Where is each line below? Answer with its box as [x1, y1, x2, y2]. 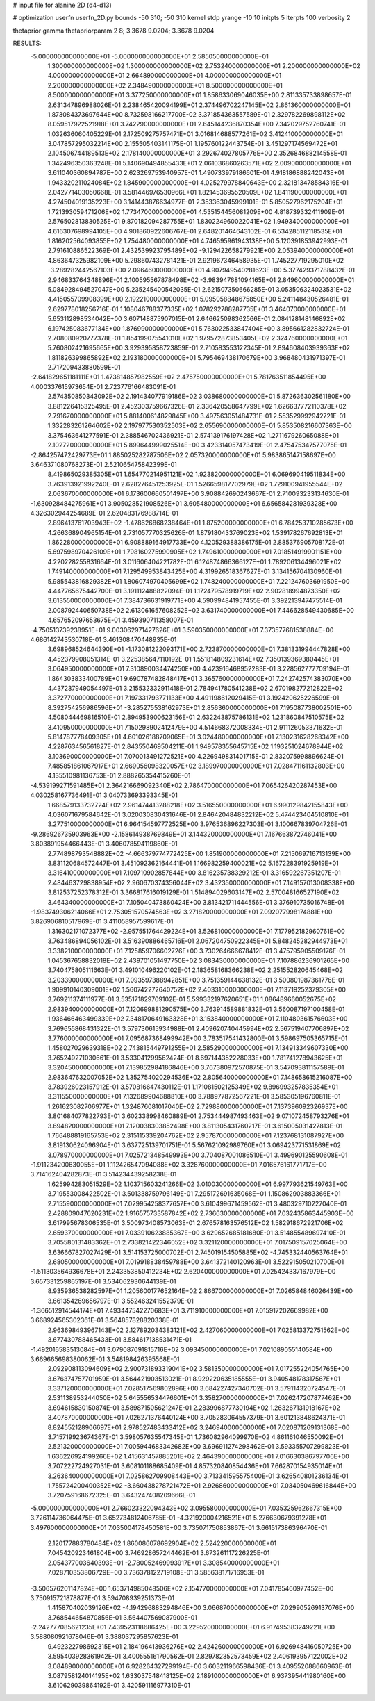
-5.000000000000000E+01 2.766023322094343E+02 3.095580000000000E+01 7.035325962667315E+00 [30, 1504, 342, 1512]
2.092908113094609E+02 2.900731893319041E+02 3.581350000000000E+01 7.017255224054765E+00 [47, 1365, 349, 1373]
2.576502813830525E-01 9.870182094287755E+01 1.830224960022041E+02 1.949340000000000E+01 [47, 217, 349, 226]
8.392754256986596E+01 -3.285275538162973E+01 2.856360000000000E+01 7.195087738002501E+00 [47, 703, 353, 712]
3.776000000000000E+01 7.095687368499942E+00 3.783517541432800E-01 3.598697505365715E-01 [47, 1034, 348, 1042]
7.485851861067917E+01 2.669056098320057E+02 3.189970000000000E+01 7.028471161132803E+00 [47, 762, 345, 771]
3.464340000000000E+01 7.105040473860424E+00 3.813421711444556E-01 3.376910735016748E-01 [47, 898, 344, 906]
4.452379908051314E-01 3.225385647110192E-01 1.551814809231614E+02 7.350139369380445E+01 [47, 655, 340, 663]
